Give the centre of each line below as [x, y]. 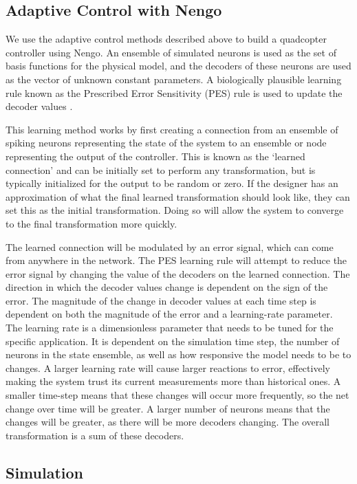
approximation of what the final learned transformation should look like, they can [178, 196]
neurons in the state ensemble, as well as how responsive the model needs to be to [178, 354]
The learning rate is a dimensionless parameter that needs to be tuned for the [170, 328]
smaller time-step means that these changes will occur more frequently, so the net [177, 395]
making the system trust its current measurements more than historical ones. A [173, 381]
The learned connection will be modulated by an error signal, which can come [170, 246]
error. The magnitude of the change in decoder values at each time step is [161, 300]
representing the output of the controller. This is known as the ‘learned [155, 156]
